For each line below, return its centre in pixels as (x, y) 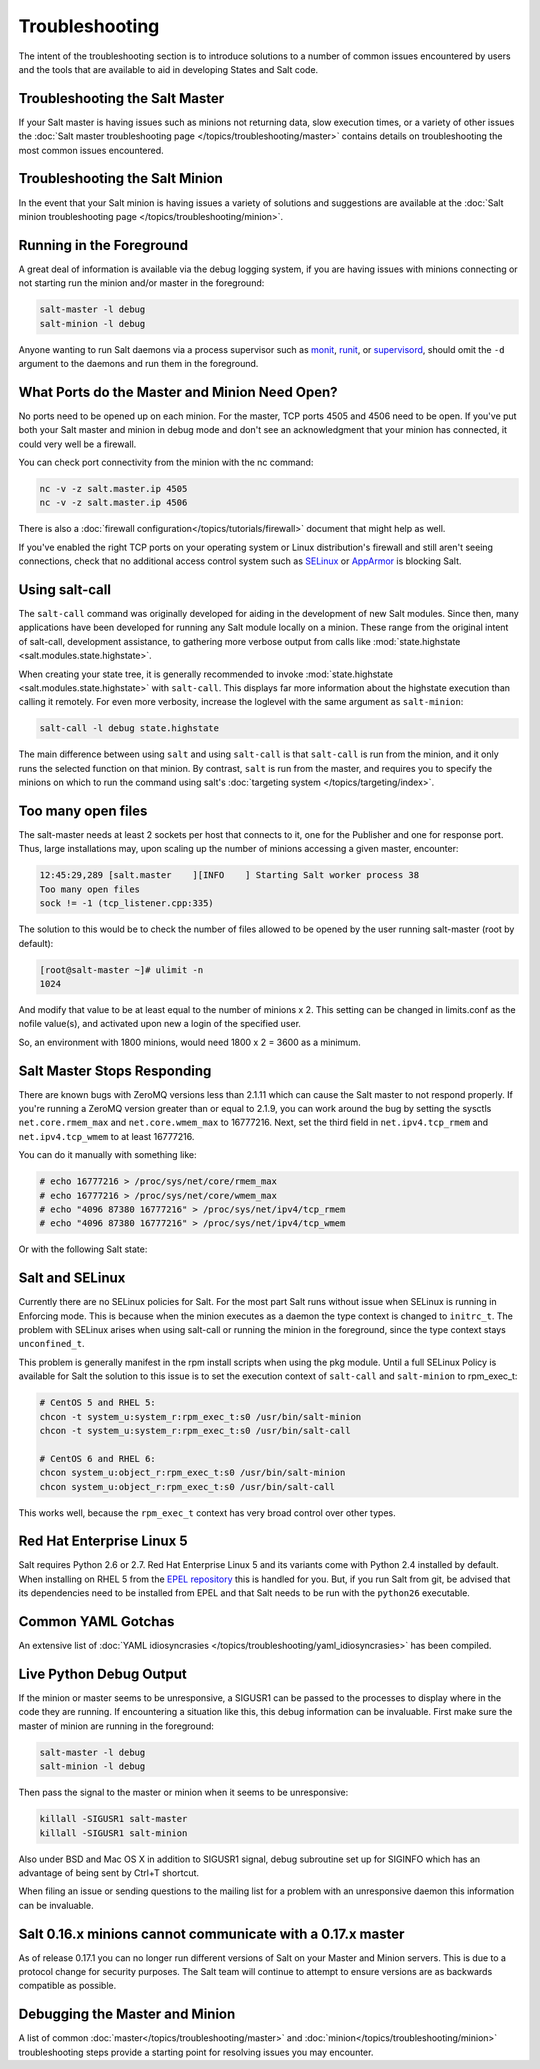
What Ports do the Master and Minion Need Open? (178, 391)
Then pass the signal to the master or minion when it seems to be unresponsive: (183, 1792)
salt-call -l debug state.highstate (129, 728)
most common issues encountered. (91, 150)
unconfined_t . (51, 1344)
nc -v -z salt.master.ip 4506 (113, 503)
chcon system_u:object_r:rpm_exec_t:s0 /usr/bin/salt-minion (192, 1473)
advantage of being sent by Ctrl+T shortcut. (109, 1872)
